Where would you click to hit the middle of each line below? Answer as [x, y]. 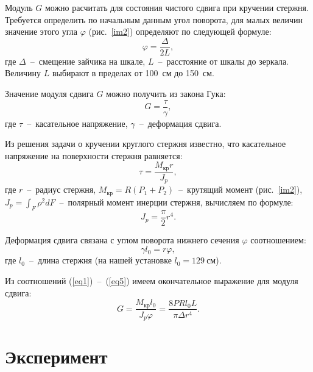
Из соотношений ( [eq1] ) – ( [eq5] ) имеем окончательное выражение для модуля [152, 280]
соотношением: [278, 239]
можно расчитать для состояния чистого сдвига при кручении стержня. [177, 7]
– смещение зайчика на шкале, [88, 61]
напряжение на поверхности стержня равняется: [94, 155]
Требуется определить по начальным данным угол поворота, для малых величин [154, 19]
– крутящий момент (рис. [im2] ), [241, 189]
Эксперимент [56, 356]
